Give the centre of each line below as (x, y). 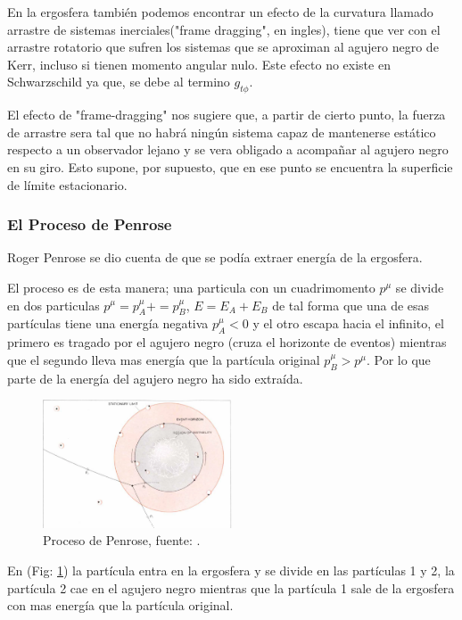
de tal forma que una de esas (351, 305)
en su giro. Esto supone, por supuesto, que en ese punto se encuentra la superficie (230, 166)
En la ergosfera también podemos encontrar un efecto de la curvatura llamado (220, 12)
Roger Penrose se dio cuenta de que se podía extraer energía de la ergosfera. (215, 257)
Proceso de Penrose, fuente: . (122, 540)
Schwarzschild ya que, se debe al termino (119, 82)
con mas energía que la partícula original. (120, 605)
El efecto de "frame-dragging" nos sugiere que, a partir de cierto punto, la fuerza (227, 115)
